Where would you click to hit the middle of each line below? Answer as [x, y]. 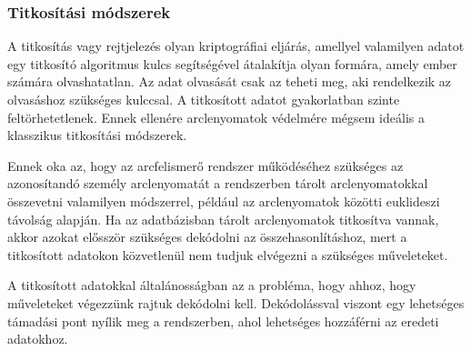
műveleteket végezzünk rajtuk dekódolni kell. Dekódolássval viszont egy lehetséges [236, 302]
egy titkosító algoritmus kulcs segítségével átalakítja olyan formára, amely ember [232, 63]
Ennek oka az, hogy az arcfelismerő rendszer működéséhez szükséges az [205, 165]
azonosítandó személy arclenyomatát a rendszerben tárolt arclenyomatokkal [218, 183]
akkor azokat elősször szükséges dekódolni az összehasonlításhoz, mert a [207, 237]
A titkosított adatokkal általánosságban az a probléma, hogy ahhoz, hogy [212, 285]
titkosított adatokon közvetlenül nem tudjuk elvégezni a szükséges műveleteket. [228, 254]
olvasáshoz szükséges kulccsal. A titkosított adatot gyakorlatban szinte [204, 99]
